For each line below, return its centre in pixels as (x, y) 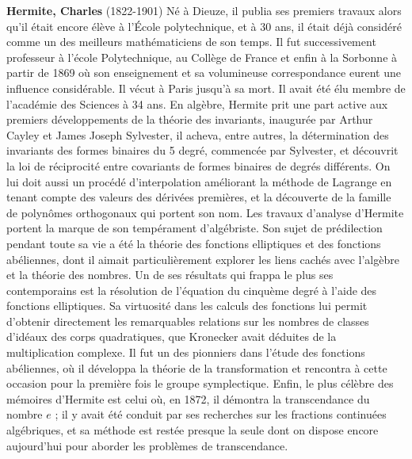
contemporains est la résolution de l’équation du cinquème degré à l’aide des (192, 290)
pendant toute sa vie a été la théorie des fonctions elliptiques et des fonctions (194, 243)
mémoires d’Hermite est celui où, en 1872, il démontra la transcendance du (188, 398)
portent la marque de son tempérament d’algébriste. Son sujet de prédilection (195, 228)
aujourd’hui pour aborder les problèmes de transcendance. (147, 445)
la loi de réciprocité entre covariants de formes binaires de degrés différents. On (198, 165)
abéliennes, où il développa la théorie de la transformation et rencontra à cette (197, 367)
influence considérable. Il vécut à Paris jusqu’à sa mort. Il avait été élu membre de (206, 88)
